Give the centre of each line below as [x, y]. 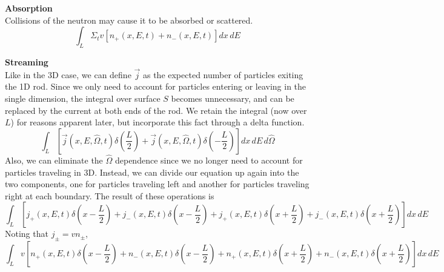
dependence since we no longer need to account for [209, 160]
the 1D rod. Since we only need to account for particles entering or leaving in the [156, 86]
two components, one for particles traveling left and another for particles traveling [157, 184]
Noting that [27, 234]
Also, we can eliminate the [54, 160]
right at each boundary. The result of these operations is [110, 195]
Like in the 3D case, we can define [68, 74]
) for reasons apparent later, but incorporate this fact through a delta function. [157, 122]
